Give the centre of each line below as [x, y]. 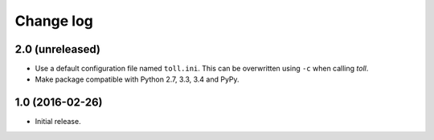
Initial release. [58, 122]
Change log [54, 21]
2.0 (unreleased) [57, 49]
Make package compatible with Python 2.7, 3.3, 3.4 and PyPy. [137, 79]
